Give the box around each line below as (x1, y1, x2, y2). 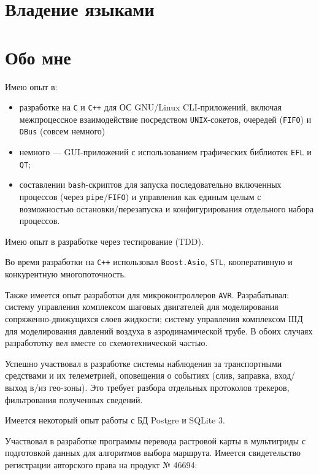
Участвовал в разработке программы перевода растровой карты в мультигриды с (5, 434, 306, 447)
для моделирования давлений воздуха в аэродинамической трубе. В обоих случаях (5, 324, 313, 337)
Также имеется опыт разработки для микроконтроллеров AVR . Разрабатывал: (5, 288, 290, 301)
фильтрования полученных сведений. (5, 393, 143, 406)
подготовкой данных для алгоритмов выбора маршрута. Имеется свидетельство (5, 446, 301, 459)
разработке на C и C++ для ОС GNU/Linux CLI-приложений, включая (19, 101, 282, 114)
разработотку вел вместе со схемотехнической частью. (5, 336, 208, 349)
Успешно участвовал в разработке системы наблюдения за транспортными (5, 357, 282, 369)
